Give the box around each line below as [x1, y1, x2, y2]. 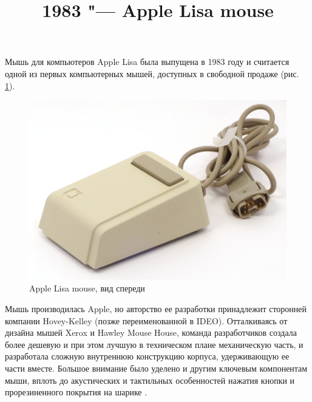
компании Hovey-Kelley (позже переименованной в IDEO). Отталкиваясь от [5, 314, 288, 327]
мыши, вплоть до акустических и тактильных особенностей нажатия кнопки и [5, 373, 295, 386]
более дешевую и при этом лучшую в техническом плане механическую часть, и [5, 338, 304, 350]
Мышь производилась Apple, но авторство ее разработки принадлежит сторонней [5, 302, 307, 315]
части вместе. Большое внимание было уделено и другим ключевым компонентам [5, 361, 308, 374]
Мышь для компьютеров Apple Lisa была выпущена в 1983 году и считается [5, 55, 290, 68]
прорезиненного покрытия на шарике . [5, 386, 148, 398]
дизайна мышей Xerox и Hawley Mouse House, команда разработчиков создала [5, 326, 297, 339]
